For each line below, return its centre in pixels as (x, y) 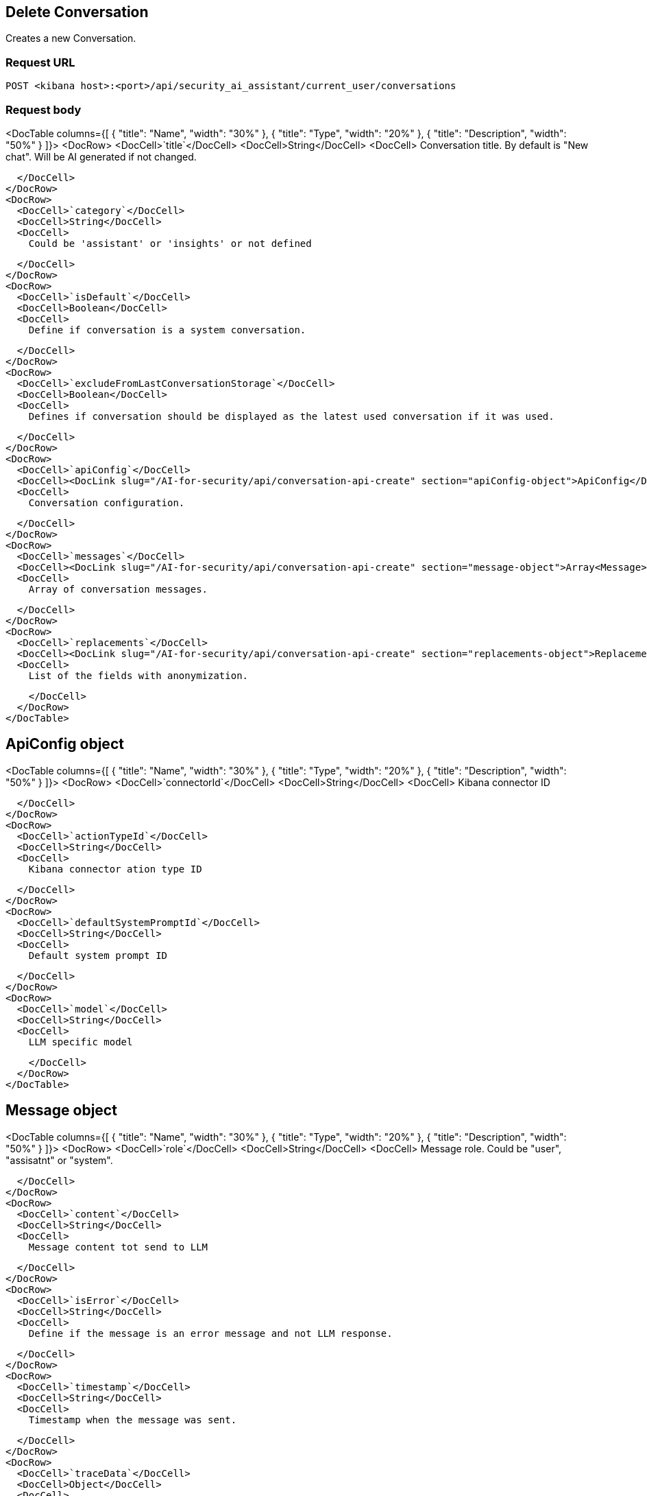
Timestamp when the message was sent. (133, 1420)
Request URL (40, 62)
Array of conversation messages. (118, 589)
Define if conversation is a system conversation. (167, 330)
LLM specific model (81, 1042)
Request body (44, 109)
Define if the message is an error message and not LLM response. (210, 1333)
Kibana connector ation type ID (115, 869)
